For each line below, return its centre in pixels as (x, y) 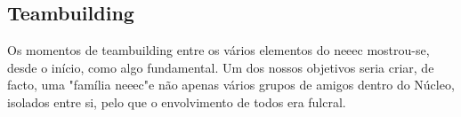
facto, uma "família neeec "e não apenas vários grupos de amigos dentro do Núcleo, (231, 85)
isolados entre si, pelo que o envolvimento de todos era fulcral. (177, 101)
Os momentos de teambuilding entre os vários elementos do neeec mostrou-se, (218, 50)
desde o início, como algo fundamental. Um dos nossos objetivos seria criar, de (221, 67)
